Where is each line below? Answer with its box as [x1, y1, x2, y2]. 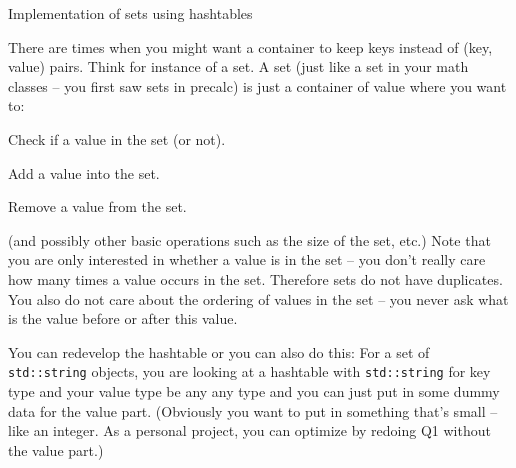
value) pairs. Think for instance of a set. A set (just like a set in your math [8, 56, 469, 77]
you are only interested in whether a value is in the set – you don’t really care [8, 249, 486, 270]
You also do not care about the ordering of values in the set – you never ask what [8, 288, 509, 309]
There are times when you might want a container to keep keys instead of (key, [8, 36, 493, 57]
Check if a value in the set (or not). [8, 128, 226, 149]
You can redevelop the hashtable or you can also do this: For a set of [8, 341, 430, 362]
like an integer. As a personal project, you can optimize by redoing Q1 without [8, 420, 491, 441]
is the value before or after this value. [8, 308, 238, 329]
